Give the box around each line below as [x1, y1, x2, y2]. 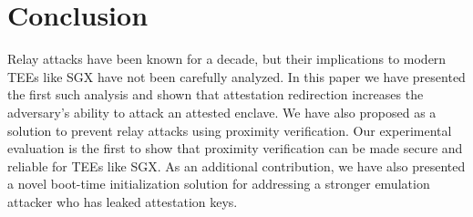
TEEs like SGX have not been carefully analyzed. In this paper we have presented [7, 67, 466, 86]
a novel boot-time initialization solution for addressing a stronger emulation [7, 174, 430, 193]
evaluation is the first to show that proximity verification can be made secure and [7, 139, 463, 158]
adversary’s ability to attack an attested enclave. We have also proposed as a [7, 102, 437, 121]
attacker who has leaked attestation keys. [7, 191, 238, 211]
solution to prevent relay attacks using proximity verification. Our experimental [7, 120, 452, 139]
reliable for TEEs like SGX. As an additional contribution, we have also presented [7, 156, 466, 175]
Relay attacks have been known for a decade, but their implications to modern [7, 49, 447, 68]
